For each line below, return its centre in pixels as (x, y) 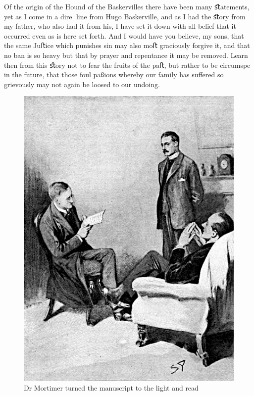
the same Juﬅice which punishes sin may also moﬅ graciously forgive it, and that (127, 45)
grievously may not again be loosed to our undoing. (82, 84)
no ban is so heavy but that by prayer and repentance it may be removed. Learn (126, 55)
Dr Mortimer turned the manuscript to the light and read (111, 388)
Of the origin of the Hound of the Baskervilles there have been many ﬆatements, (127, 6)
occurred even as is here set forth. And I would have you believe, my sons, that (124, 35)
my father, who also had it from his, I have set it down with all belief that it (120, 26)
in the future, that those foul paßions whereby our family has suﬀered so (114, 74)
